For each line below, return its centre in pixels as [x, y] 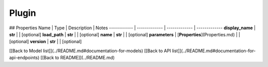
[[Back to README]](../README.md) [78, 58]
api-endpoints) [24, 58]
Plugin [23, 13]
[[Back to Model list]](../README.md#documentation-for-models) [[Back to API [90, 51]
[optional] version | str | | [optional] [45, 42]
